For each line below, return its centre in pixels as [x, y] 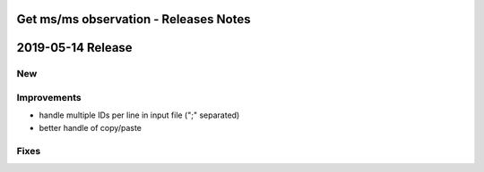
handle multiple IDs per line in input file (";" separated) [139, 115]
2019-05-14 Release [75, 48]
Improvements [49, 97]
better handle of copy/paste [91, 127]
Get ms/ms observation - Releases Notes [134, 19]
